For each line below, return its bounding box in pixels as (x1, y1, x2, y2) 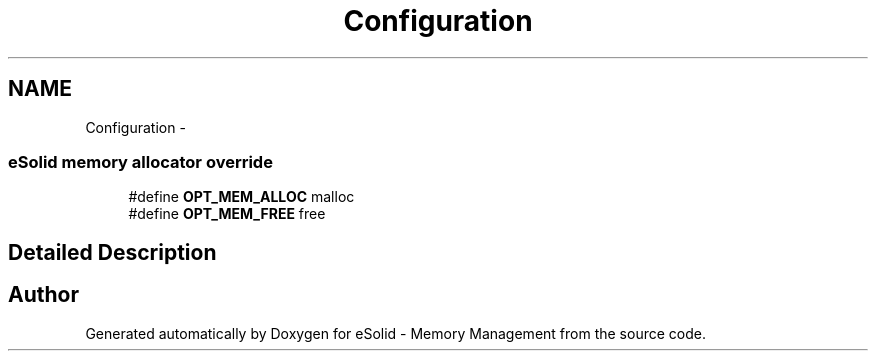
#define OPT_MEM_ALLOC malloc (128, 188, 355, 206)
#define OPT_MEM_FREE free (128, 205, 326, 223)
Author (8, 282, 79, 308)
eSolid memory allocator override (8, 151, 273, 172)
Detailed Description (8, 239, 217, 265)
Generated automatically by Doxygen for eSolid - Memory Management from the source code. (85, 324, 706, 342)
